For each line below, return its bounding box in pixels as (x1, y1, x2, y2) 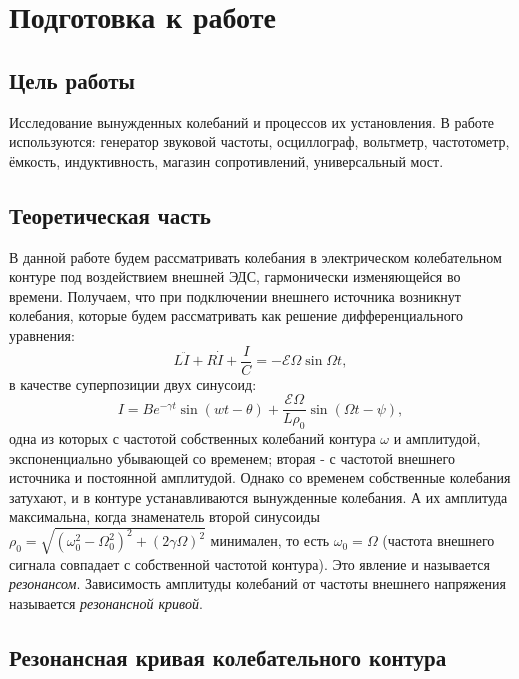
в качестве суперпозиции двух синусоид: (9, 373, 257, 394)
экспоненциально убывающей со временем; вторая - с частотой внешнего (9, 447, 455, 468)
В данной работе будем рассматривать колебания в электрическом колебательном (9, 246, 502, 267)
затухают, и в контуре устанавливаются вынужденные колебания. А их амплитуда (9, 486, 508, 507)
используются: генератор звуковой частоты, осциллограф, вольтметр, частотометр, (9, 131, 510, 152)
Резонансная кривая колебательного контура (9, 641, 447, 672)
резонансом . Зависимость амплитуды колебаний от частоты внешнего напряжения (9, 573, 506, 594)
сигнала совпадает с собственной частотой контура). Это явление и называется (9, 553, 490, 574)
